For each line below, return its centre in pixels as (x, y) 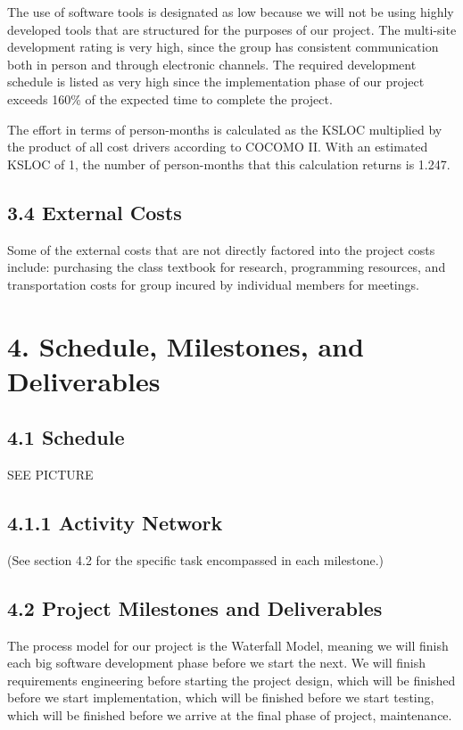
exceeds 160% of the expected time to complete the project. (170, 98)
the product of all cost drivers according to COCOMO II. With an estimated (218, 147)
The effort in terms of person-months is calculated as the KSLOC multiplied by (225, 129)
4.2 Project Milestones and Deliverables (195, 607)
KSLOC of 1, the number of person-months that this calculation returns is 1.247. (229, 164)
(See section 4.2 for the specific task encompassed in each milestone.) (195, 559)
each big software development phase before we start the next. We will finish (216, 663)
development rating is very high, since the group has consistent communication (223, 47)
